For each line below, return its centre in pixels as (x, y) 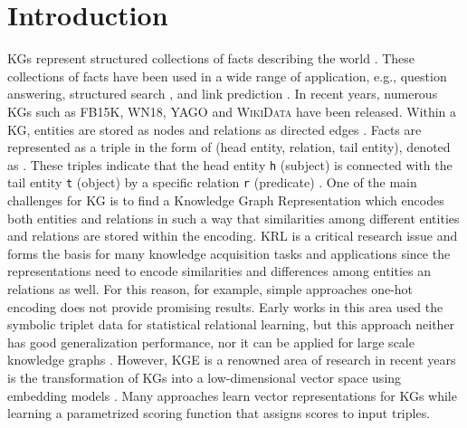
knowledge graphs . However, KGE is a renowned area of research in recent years (232, 360)
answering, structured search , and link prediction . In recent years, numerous (223, 94)
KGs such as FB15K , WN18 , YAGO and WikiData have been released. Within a (232, 111)
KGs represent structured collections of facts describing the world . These (211, 58)
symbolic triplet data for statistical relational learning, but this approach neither (231, 324)
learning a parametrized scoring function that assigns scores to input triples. (219, 413)
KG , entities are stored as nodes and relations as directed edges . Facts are (214, 129)
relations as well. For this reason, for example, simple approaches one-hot (210, 288)
